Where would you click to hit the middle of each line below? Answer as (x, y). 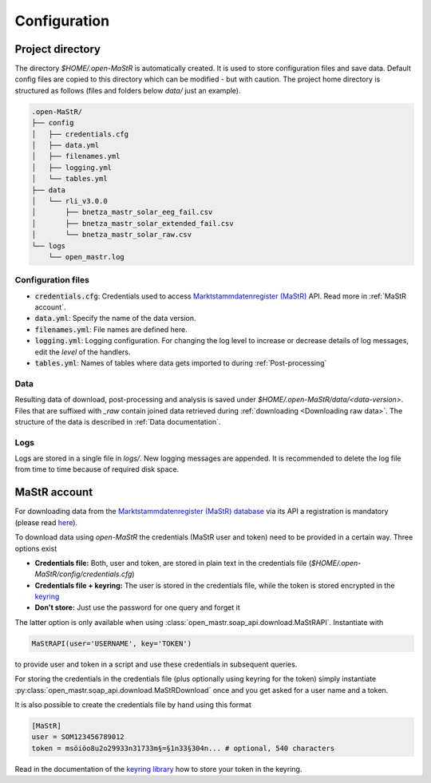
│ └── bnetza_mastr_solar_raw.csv (111, 235)
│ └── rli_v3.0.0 (69, 201)
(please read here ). (46, 522)
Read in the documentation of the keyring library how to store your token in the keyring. (158, 769)
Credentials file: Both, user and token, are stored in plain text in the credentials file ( (173, 563)
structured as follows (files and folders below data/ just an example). (128, 90)
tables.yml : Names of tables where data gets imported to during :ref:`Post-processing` (181, 362)
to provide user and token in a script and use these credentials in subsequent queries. (156, 664)
